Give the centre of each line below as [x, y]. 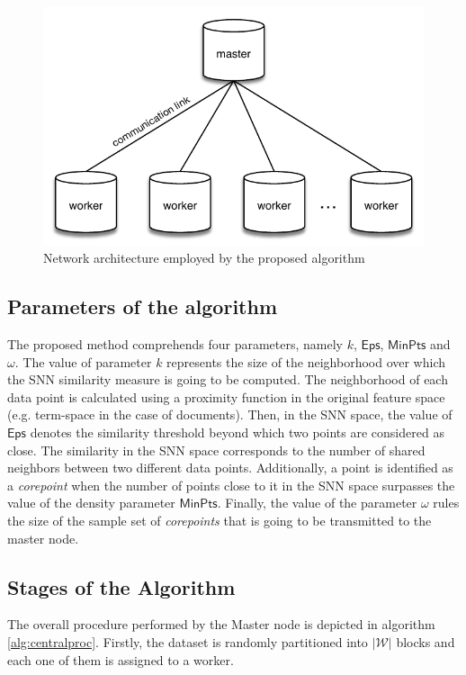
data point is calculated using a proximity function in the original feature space [226, 396]
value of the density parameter [91, 503]
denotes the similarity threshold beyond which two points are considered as [237, 432]
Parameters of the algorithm [143, 306]
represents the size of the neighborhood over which [306, 361]
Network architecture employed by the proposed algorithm [204, 258]
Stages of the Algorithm [121, 586]
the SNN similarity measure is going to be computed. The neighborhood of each [228, 379]
